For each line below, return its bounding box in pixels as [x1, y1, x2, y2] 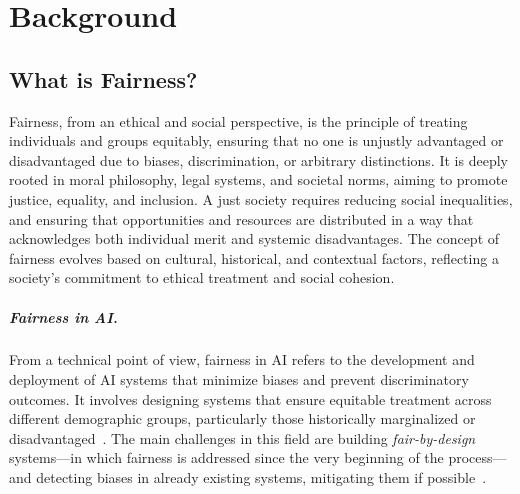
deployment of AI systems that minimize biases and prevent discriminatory [9, 369, 469, 390]
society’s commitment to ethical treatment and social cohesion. [9, 267, 395, 288]
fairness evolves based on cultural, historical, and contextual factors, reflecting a [9, 247, 499, 268]
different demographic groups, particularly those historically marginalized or [9, 408, 476, 429]
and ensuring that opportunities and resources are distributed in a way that [9, 208, 474, 229]
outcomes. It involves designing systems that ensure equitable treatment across [9, 388, 492, 409]
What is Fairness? [9, 63, 198, 94]
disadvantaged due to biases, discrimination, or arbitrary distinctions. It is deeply [9, 149, 508, 170]
